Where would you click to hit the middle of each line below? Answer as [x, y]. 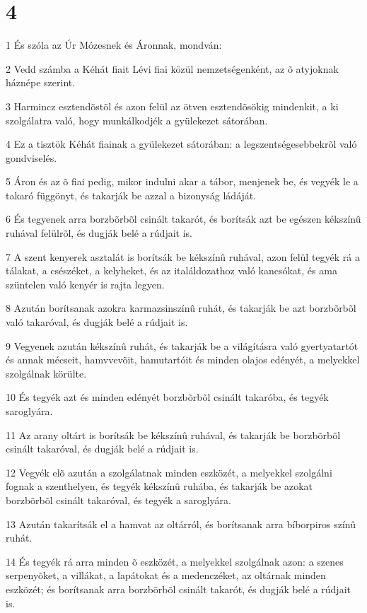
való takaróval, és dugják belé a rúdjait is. [97, 322]
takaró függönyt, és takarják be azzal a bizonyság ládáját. [131, 195]
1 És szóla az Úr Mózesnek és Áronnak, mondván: [114, 45]
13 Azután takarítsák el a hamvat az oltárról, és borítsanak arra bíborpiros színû [181, 524]
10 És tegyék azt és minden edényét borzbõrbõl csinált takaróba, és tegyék [167, 397]
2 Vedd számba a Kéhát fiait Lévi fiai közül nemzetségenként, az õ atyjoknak [172, 68]
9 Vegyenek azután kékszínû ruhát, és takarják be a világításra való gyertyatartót [182, 345]
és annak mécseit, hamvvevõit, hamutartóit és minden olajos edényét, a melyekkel [183, 360]
